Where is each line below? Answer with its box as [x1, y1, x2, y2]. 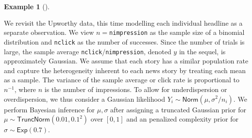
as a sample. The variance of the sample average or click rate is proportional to [4, 75, 240, 85]
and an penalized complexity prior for [126, 114, 239, 124]
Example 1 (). [4, 1, 50, 11]
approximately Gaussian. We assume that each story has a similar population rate [4, 56, 249, 66]
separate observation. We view [4, 27, 94, 37]
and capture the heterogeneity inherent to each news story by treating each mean [4, 65, 246, 75]
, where [14, 84, 36, 94]
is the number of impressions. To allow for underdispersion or [44, 84, 227, 94]
